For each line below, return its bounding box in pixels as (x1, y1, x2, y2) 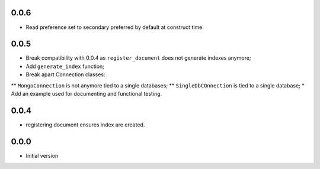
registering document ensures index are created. (25, 121, 145, 128)
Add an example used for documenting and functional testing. (11, 90, 162, 97)
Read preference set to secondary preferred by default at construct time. (25, 24, 204, 31)
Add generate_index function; (25, 63, 105, 70)
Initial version (25, 152, 59, 159)
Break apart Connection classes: (25, 71, 105, 78)
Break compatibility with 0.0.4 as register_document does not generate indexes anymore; (25, 54, 251, 61)
